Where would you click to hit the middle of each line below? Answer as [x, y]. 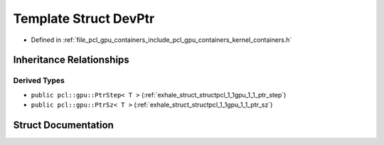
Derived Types [39, 80]
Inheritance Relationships [71, 60]
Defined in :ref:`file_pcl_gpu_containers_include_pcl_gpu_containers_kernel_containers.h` [161, 40]
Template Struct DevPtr [84, 18]
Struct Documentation [63, 125]
